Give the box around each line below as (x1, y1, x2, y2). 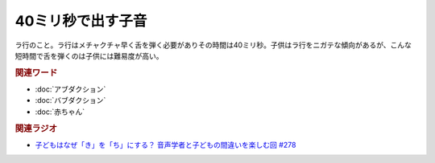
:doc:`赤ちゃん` (35, 107, 85, 116)
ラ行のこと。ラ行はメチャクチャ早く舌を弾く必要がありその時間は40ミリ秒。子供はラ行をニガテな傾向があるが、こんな (14, 40, 412, 50)
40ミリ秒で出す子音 (14, 12, 147, 30)
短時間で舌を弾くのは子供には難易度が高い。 (14, 51, 164, 60)
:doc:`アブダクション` (35, 84, 106, 94)
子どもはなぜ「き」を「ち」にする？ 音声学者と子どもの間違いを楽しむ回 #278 (35, 140, 296, 149)
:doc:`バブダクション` (35, 96, 106, 105)
